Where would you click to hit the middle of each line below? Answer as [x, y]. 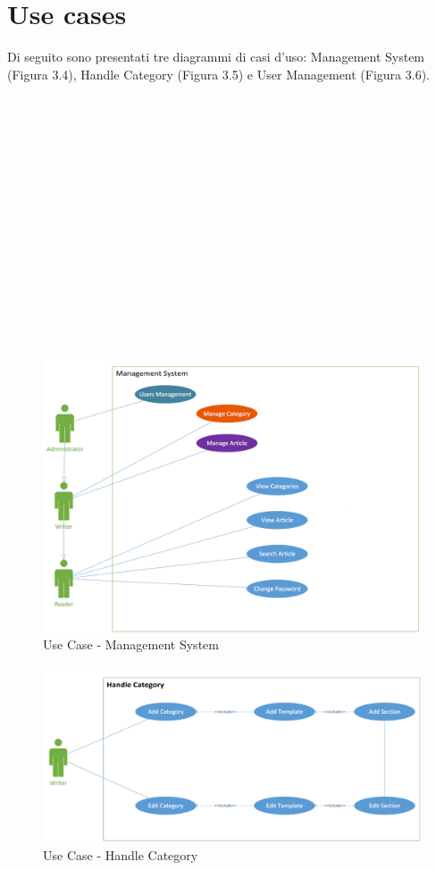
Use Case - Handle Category [121, 855]
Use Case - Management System [131, 644]
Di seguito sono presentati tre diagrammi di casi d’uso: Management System [216, 57]
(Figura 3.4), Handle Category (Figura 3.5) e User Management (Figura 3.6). [218, 74]
